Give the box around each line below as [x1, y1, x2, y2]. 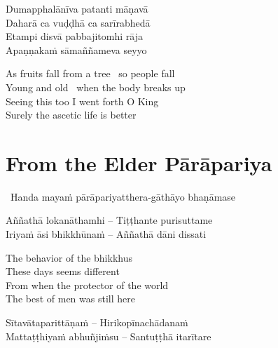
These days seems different [6, 264, 120, 279]
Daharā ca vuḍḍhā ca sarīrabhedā [6, 15, 151, 29]
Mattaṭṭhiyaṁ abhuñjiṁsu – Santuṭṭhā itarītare [6, 328, 211, 343]
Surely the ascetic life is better [6, 107, 137, 122]
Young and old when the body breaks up [6, 79, 186, 94]
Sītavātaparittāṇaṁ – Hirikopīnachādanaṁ [6, 315, 188, 330]
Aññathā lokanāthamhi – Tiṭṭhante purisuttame [6, 213, 213, 227]
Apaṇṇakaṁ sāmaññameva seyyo [6, 42, 147, 57]
